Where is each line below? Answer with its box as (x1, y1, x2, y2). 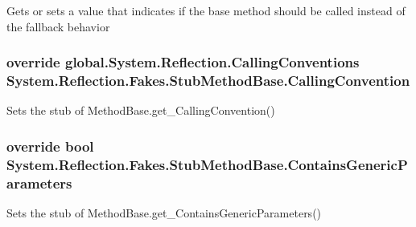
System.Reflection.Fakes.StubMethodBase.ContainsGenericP (6, 154, 408, 174)
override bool (6, 136, 94, 156)
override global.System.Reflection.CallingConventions (6, 52, 360, 72)
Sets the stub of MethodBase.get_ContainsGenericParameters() (6, 204, 322, 221)
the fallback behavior (6, 18, 110, 34)
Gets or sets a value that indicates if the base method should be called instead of (6, 2, 406, 18)
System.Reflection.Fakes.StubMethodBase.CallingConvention (6, 71, 410, 91)
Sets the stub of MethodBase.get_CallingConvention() (6, 102, 275, 119)
